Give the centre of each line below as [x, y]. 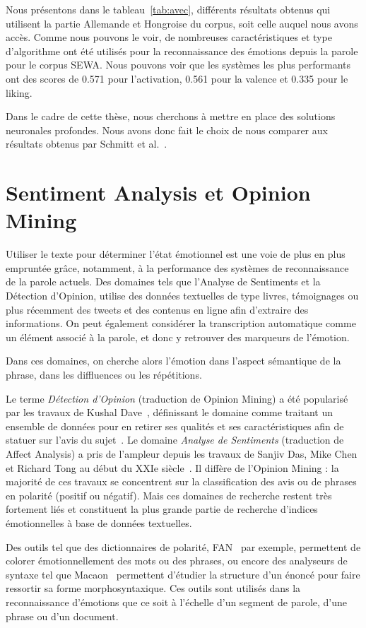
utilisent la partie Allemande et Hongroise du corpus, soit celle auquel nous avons [182, 23]
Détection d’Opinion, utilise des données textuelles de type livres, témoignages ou [182, 296]
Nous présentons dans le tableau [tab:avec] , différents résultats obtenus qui [168, 9]
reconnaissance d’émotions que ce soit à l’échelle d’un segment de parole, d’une [177, 602]
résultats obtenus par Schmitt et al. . [87, 144]
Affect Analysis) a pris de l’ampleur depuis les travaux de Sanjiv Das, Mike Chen [182, 453]
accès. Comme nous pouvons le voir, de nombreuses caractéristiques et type [169, 37]
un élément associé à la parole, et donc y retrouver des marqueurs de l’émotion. [178, 337]
